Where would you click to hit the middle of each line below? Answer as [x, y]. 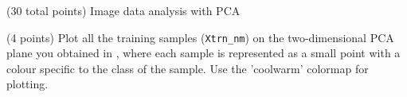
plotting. [27, 84]
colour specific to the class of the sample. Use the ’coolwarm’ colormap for [188, 68]
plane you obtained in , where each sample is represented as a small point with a [203, 53]
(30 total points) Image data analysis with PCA [123, 10]
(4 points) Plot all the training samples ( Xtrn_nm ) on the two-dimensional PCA [200, 37]
